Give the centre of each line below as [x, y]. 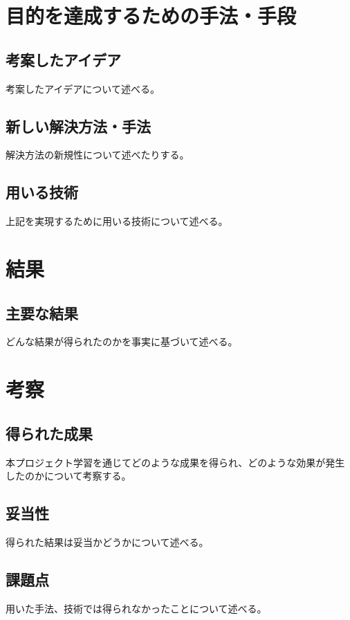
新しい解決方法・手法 [78, 126]
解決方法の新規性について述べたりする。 [98, 155]
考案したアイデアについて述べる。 [83, 88]
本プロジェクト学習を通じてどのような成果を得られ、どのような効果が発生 [175, 462]
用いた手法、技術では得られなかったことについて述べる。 [136, 608]
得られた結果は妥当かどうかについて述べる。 [107, 541]
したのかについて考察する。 [68, 476]
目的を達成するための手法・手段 [151, 16]
